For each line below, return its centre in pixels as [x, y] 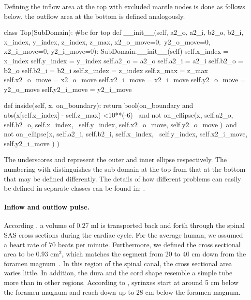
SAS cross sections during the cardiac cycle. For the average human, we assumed [124, 235]
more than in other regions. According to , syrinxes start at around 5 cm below [121, 282]
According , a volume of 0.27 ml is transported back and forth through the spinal [124, 225]
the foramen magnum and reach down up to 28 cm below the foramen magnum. [122, 292]
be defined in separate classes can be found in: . [74, 188]
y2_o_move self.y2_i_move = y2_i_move [68, 89]
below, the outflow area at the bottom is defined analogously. [95, 16]
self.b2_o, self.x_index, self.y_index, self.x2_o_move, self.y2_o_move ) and [120, 124]
